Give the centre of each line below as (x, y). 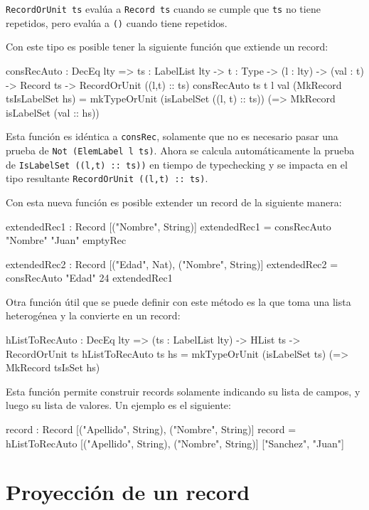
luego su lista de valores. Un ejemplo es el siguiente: (118, 405)
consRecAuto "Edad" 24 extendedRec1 (89, 278)
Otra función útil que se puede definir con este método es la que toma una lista (178, 301)
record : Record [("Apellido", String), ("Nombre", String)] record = (151, 429)
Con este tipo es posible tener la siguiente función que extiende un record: (167, 47)
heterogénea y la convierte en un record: (93, 315)
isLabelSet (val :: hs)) (53, 112)
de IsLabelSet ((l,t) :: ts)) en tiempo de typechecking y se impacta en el (177, 164)
